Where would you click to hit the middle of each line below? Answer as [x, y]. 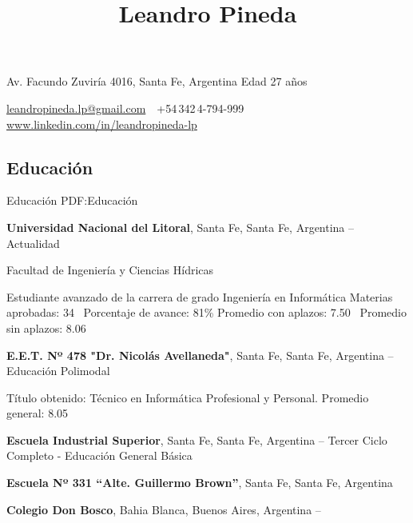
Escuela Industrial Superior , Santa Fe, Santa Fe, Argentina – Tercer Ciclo [197, 439]
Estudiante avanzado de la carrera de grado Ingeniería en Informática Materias [200, 296]
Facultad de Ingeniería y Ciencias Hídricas [110, 270]
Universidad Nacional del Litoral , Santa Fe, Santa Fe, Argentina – [181, 227]
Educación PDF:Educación [72, 200]
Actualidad [33, 243]
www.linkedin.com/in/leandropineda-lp [102, 124]
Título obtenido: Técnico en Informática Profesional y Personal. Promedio [188, 397]
